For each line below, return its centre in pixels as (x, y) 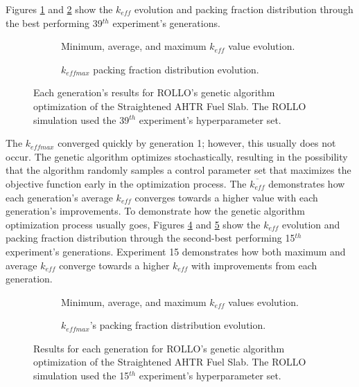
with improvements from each (254, 265)
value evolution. (262, 46)
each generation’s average (59, 197)
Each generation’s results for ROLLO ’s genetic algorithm (154, 92)
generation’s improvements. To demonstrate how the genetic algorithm (156, 211)
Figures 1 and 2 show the (59, 9)
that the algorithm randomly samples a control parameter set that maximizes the (178, 170)
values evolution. (263, 301)
